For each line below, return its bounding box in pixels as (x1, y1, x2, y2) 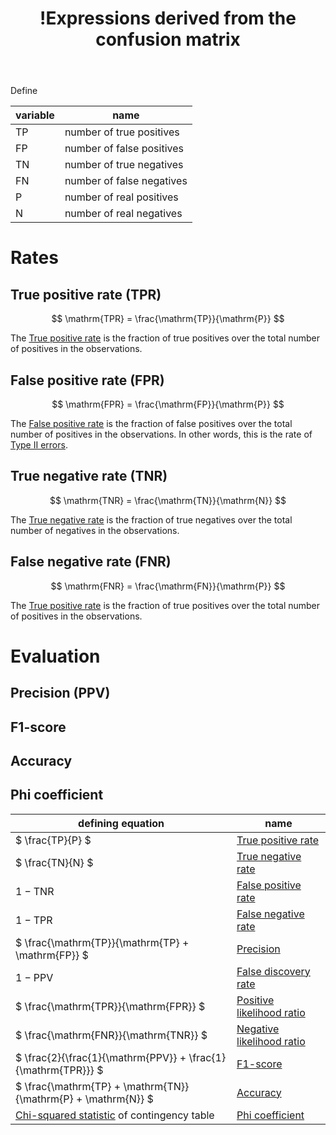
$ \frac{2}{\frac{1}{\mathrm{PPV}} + (15, 1050, 187, 1064)
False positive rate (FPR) (10, 372, 165, 389)
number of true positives (64, 125, 180, 139)
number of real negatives (64, 207, 183, 221)
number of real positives (64, 190, 179, 204)
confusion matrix (95, 28, 241, 51)
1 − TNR (15, 884, 55, 898)
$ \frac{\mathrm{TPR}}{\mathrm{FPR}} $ (15, 999, 206, 1013)
